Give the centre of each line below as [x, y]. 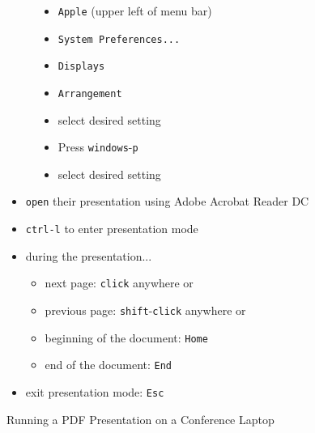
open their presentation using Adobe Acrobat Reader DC [167, 201]
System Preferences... [119, 39]
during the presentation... [89, 255]
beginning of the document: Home [126, 337]
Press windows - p [98, 147]
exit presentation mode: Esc [95, 392]
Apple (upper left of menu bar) [135, 11]
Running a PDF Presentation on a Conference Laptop [140, 419]
